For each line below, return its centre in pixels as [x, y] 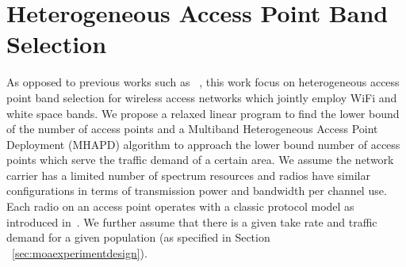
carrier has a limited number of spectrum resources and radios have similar [188, 175]
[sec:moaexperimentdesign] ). [80, 252]
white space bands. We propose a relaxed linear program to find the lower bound [203, 113]
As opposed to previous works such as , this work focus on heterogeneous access [203, 82]
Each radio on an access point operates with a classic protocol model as [180, 206]
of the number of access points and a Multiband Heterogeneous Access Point [192, 129]
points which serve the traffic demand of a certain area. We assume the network [200, 160]
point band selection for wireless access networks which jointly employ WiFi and [202, 97]
